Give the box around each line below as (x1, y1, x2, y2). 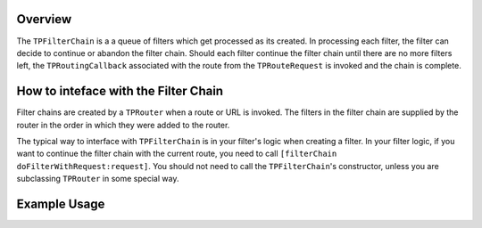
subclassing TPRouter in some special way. (16, 174, 179, 184)
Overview (16, 12, 72, 27)
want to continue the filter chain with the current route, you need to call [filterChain (16, 148, 337, 159)
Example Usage (16, 196, 105, 211)
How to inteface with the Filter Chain (16, 84, 223, 99)
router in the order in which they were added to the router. (16, 119, 230, 130)
